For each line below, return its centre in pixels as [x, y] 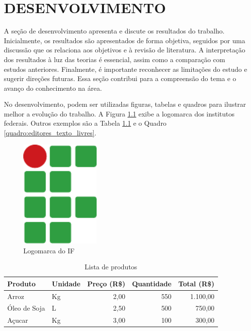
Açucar [18, 320]
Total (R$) [196, 283]
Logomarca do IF [49, 250]
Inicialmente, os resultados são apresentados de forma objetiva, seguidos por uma [125, 40]
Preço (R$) [106, 283]
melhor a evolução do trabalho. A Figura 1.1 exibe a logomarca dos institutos [119, 113]
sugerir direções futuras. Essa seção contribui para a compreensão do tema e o [120, 78]
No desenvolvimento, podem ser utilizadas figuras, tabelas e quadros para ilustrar [125, 104]
